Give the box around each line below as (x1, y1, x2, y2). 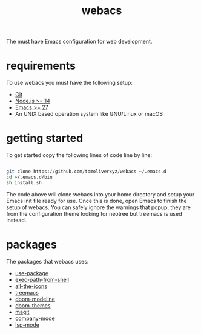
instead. (6, 216, 27, 224)
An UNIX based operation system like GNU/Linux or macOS (15, 110, 163, 118)
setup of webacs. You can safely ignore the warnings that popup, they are (6, 204, 191, 211)
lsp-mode (15, 321, 39, 328)
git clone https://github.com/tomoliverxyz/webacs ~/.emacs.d (6, 169, 166, 175)
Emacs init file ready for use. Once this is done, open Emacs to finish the (6, 197, 187, 204)
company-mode (15, 315, 56, 322)
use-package (15, 269, 48, 276)
